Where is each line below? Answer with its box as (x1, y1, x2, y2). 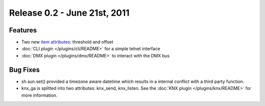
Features (9, 26, 37, 34)
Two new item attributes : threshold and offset (21, 39, 113, 45)
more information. (21, 92, 57, 98)
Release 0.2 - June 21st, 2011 (9, 7, 130, 18)
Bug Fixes (9, 65, 40, 74)
